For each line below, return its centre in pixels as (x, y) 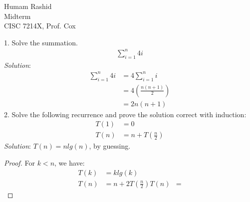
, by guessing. (110, 146)
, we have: (70, 162)
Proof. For (20, 162)
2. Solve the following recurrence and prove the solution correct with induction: (125, 114)
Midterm (17, 16)
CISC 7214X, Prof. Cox (40, 26)
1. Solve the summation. (41, 42)
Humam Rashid (28, 6)
